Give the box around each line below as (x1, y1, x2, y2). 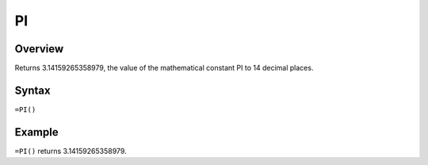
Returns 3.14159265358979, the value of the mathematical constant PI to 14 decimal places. (14, 63, 314, 73)
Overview (14, 42, 64, 56)
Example (14, 125, 59, 139)
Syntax (14, 83, 51, 97)
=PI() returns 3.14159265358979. (14, 146, 127, 155)
